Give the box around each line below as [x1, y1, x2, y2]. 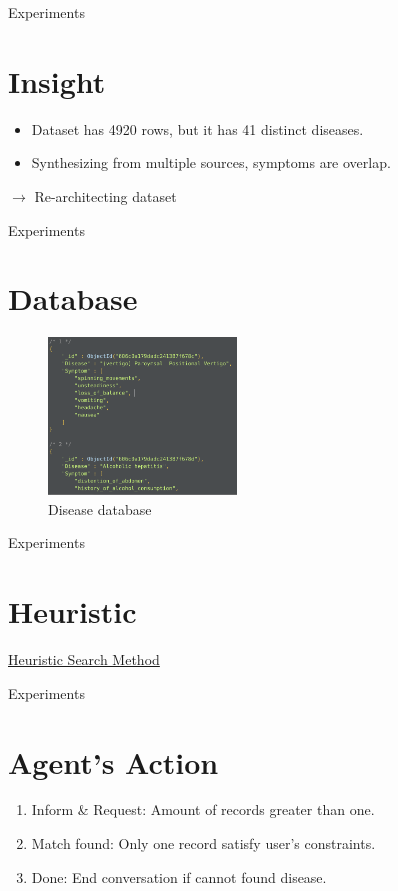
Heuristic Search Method [8, 649, 160, 670]
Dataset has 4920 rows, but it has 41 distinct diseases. [31, 118, 364, 139]
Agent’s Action [8, 741, 219, 782]
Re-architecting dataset [34, 185, 177, 206]
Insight [8, 60, 106, 101]
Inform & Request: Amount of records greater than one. [31, 799, 375, 820]
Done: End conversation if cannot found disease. [31, 866, 327, 887]
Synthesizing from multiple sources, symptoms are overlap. [31, 152, 391, 173]
